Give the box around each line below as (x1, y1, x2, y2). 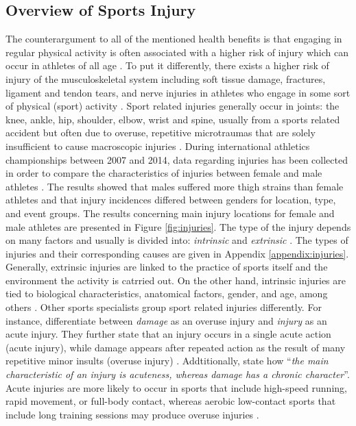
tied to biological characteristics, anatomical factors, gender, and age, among (5, 286, 328, 301)
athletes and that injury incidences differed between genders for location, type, (5, 192, 336, 207)
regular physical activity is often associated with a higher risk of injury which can (5, 45, 348, 59)
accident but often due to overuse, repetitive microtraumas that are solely (5, 125, 316, 140)
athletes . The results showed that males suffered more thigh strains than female (5, 179, 344, 193)
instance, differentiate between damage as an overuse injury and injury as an (5, 313, 327, 327)
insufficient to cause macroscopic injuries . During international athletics (5, 138, 310, 153)
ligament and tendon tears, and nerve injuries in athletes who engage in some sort (5, 85, 351, 99)
